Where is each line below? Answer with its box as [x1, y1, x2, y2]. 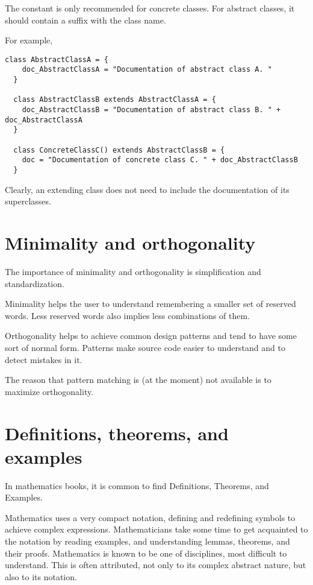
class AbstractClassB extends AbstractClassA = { [13, 95, 216, 104]
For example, [5, 34, 53, 46]
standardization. [5, 277, 64, 289]
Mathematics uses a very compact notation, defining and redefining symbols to [5, 511, 296, 523]
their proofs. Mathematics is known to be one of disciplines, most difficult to [5, 546, 287, 559]
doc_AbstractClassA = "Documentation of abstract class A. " [22, 65, 272, 74]
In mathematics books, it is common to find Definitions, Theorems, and [5, 479, 269, 492]
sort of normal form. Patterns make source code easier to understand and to [5, 341, 285, 353]
